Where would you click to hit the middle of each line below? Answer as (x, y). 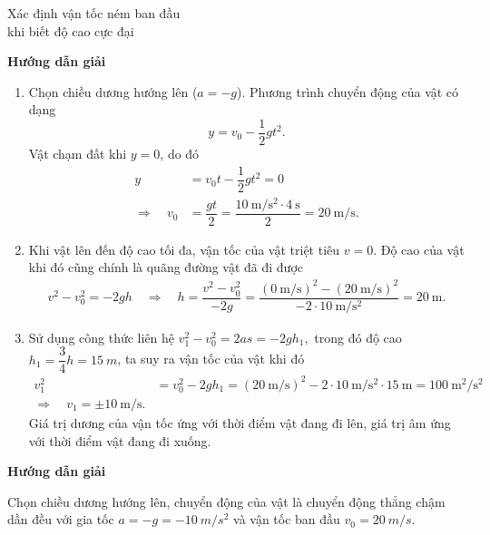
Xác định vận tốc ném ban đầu (94, 13)
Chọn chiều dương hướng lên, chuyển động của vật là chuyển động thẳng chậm (226, 501)
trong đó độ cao (358, 337)
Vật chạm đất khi (78, 154)
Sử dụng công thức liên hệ (102, 337)
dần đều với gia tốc (61, 519)
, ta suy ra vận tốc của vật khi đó (211, 359)
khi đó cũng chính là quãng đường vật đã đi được (166, 267)
